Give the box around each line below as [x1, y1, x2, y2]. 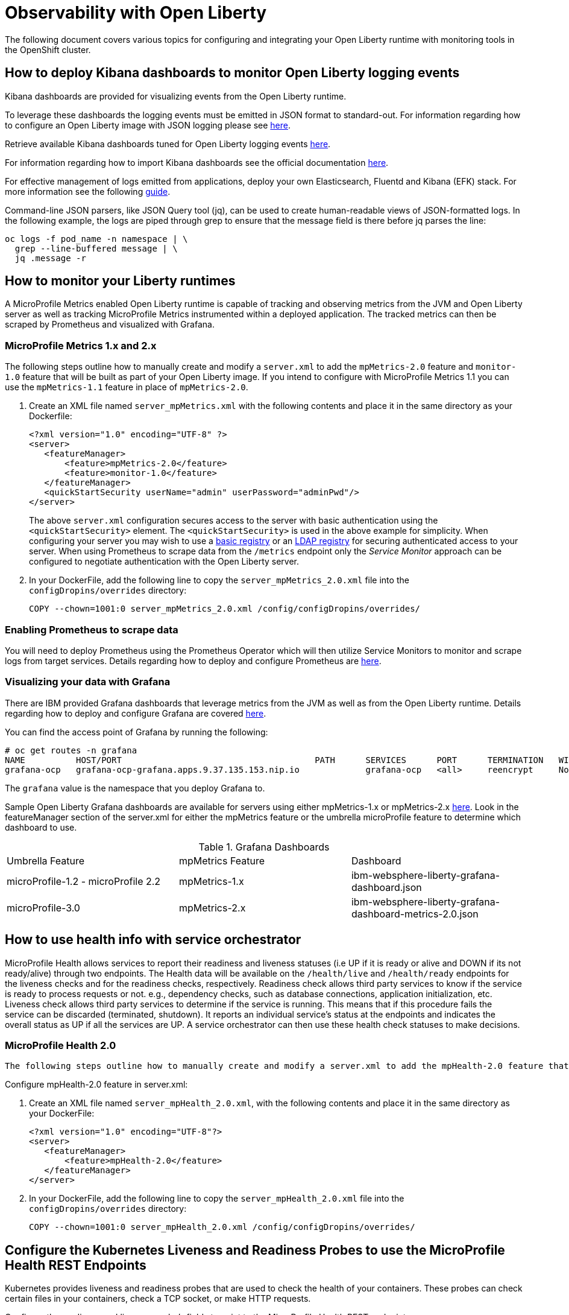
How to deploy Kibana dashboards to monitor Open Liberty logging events [5, 65, 460, 81]
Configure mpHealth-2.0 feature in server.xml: [5, 1079, 188, 1090]
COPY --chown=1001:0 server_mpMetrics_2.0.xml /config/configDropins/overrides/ [29, 604, 421, 614]
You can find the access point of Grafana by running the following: [5, 726, 268, 737]
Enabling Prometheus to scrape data [5, 623, 178, 636]
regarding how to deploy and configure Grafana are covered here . [5, 708, 266, 718]
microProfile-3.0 [7, 901, 80, 914]
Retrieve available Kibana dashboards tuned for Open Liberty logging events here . [5, 138, 331, 149]
